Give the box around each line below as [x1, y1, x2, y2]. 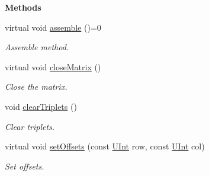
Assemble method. [5, 41, 69, 53]
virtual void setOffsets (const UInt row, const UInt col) [5, 140, 205, 152]
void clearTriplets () [5, 100, 77, 112]
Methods [5, 1, 41, 13]
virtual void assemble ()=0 [5, 21, 101, 33]
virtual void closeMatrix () [5, 60, 101, 73]
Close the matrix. [5, 80, 67, 93]
